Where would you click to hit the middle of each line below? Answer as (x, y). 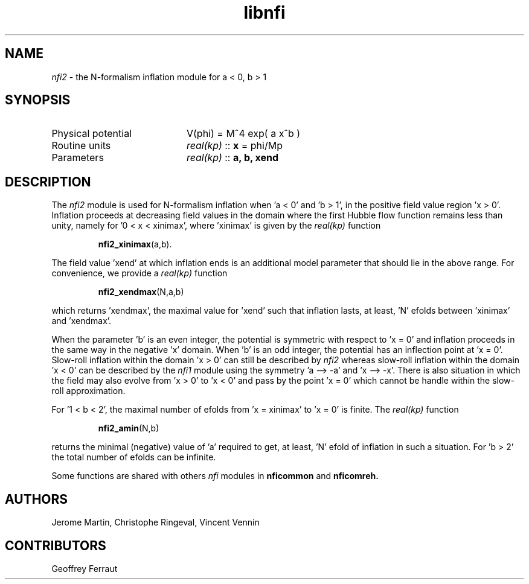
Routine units (81, 146)
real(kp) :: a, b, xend (232, 158)
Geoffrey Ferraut (85, 568)
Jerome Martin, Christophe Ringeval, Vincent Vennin (155, 522)
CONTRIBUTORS (56, 545)
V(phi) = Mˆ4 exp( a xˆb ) (243, 134)
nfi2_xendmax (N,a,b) (141, 292)
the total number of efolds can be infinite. (134, 457)
